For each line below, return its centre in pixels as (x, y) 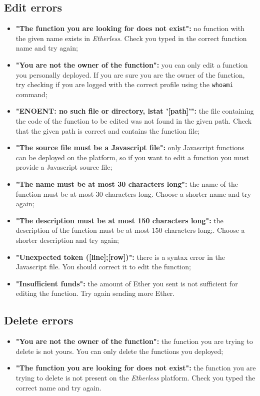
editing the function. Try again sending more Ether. (95, 293)
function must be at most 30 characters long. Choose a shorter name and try (133, 193)
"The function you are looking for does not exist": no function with (130, 28)
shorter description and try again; (67, 240)
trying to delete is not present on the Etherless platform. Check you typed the (135, 377)
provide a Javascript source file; (64, 167)
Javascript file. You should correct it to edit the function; (103, 267)
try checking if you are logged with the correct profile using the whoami (124, 84)
